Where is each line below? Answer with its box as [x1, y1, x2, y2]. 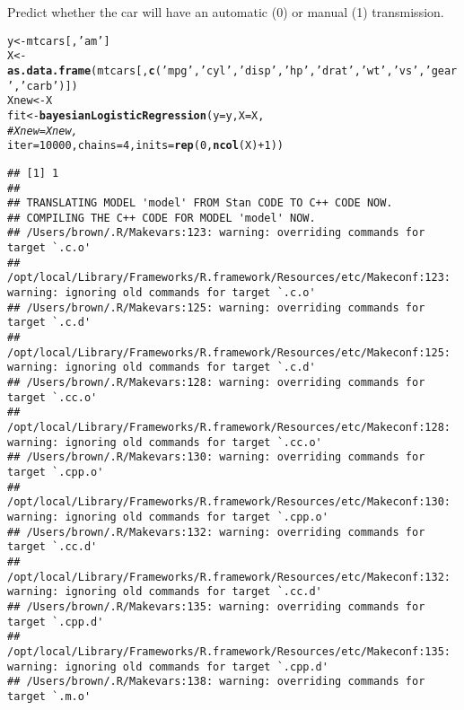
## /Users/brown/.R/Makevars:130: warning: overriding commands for [7, 451, 425, 464]
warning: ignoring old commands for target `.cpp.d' [7, 660, 328, 673]
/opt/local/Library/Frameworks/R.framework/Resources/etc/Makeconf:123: [7, 271, 451, 285]
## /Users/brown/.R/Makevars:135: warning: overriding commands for [7, 600, 425, 613]
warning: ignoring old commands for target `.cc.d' [7, 585, 322, 599]
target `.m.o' [7, 689, 92, 703]
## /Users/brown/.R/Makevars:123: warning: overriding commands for [7, 226, 425, 240]
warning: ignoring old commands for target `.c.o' [7, 286, 316, 300]
